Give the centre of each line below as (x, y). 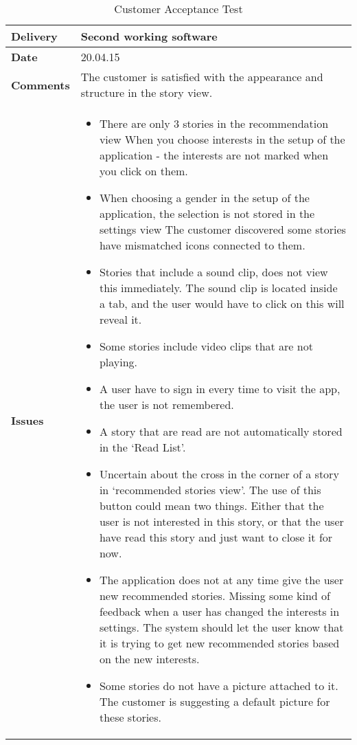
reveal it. (120, 319)
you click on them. (143, 171)
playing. (118, 362)
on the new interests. (149, 659)
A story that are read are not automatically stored (221, 431)
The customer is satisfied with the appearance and (202, 77)
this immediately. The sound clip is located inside (218, 288)
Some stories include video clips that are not (206, 346)
